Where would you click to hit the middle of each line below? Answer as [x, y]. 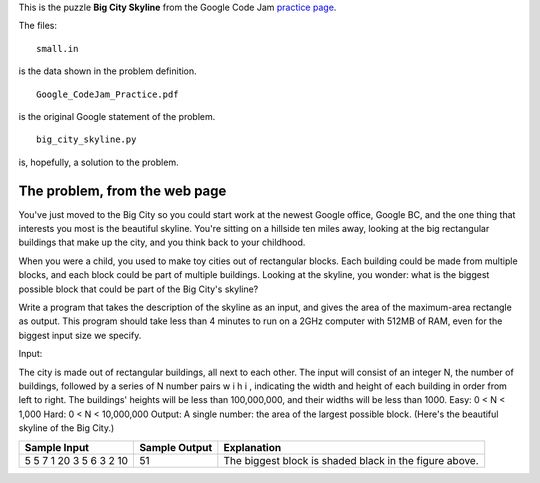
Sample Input [57, 447]
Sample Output [176, 447]
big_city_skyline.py [86, 139]
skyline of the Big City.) [66, 428]
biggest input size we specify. [80, 335]
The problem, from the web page [122, 190]
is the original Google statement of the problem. [117, 116]
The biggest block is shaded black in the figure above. [351, 460]
